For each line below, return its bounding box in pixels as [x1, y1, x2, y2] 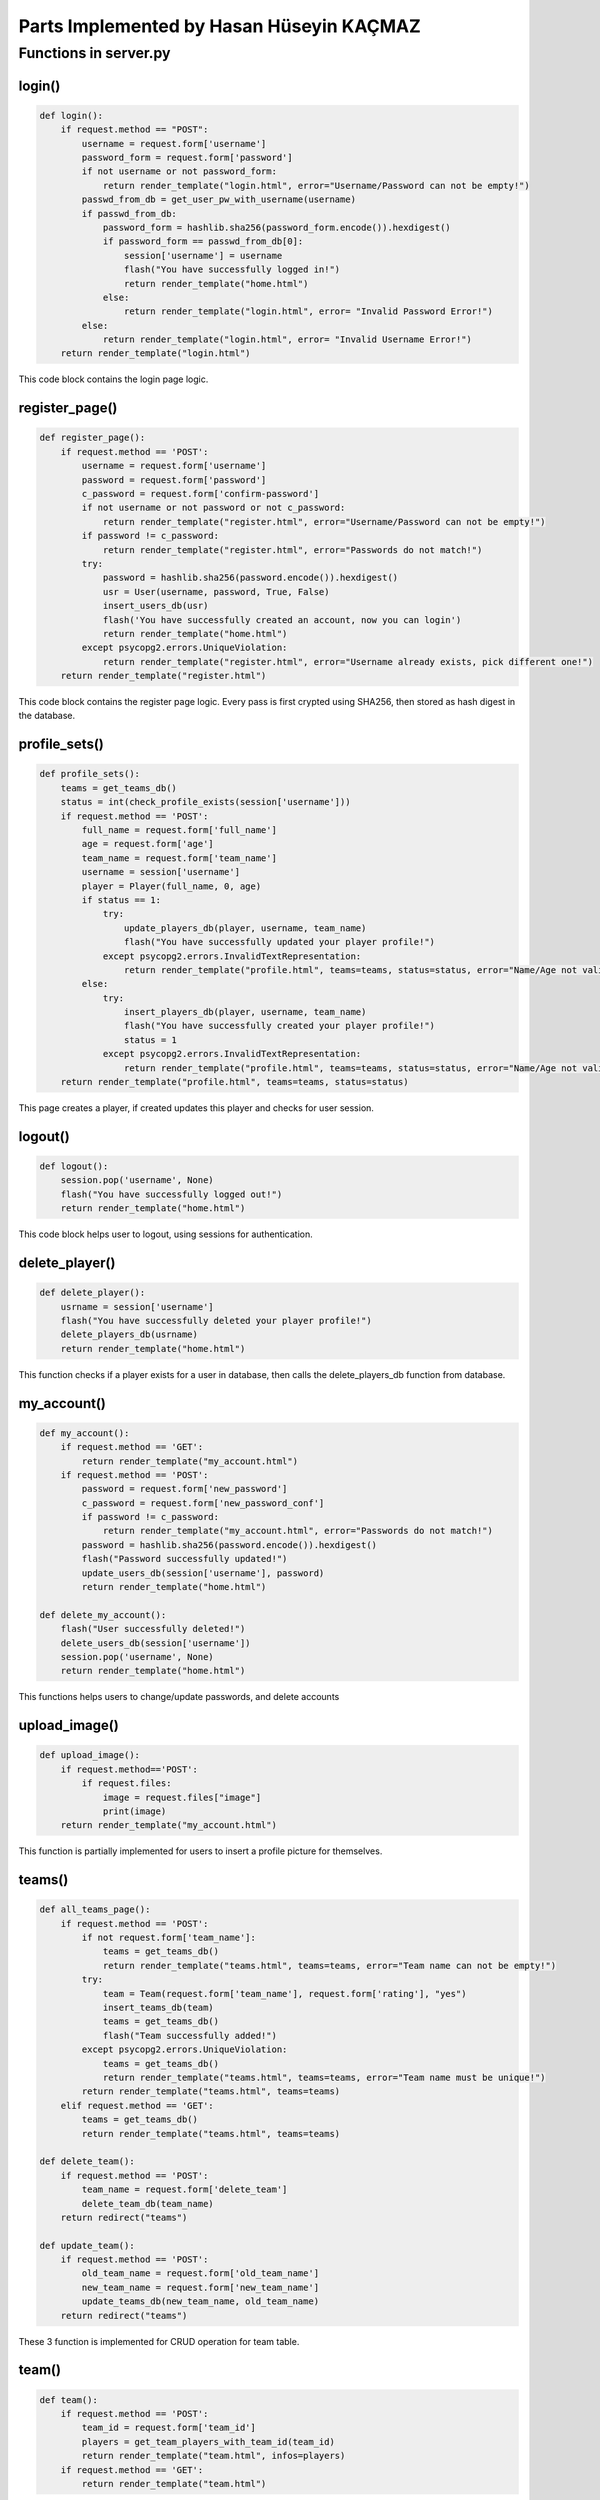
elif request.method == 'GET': [60, 2100, 214, 2111]
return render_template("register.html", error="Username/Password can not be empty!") [102, 516, 546, 527]
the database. [18, 710, 76, 722]
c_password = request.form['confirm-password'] [81, 488, 320, 499]
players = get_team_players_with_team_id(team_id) [81, 2436, 335, 2447]
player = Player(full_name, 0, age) [81, 880, 262, 892]
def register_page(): [39, 432, 146, 444]
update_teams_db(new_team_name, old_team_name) [81, 2296, 320, 2307]
